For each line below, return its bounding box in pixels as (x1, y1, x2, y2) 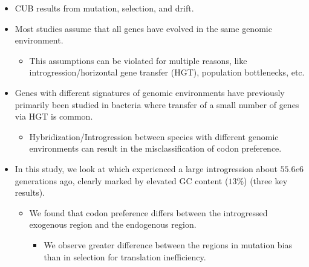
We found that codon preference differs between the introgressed (29, 206, 268, 219)
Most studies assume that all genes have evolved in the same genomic (15, 22, 272, 34)
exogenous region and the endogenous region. (29, 218, 197, 231)
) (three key (244, 174, 288, 187)
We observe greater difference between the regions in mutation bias (44, 238, 293, 251)
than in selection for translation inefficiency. (44, 250, 206, 263)
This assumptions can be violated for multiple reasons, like (29, 54, 247, 66)
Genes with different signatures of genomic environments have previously (15, 86, 285, 98)
